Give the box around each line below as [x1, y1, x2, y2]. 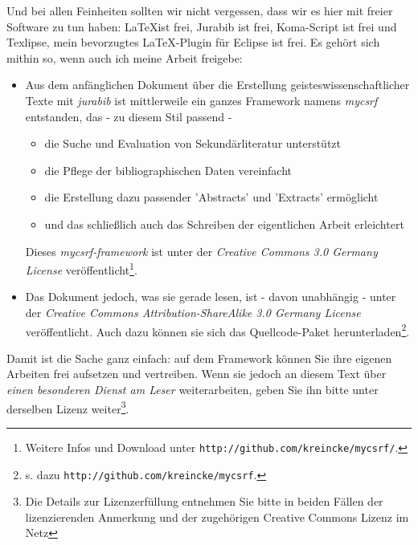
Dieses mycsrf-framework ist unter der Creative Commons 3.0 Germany [25, 242, 378, 259]
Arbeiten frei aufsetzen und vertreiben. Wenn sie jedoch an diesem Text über [6, 365, 387, 382]
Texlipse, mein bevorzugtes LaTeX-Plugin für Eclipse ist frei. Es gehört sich [6, 34, 380, 51]
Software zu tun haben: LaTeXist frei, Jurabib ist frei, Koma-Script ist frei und [6, 18, 397, 35]
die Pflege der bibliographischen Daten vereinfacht [44, 161, 293, 178]
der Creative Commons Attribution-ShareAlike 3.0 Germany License [25, 303, 361, 320]
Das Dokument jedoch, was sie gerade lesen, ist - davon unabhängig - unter [25, 288, 396, 305]
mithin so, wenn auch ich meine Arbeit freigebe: [6, 49, 243, 66]
